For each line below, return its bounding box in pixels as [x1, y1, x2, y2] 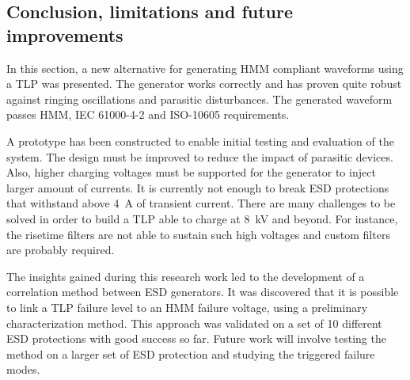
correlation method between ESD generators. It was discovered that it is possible [6, 283, 399, 300]
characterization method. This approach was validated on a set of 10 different [6, 314, 382, 331]
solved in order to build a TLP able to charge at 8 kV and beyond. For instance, [6, 210, 398, 226]
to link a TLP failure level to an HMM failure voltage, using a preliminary [6, 298, 368, 315]
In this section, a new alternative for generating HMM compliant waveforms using [6, 59, 404, 76]
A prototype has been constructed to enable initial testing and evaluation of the [6, 132, 394, 149]
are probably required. [6, 241, 115, 258]
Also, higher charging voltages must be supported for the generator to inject [6, 164, 376, 180]
